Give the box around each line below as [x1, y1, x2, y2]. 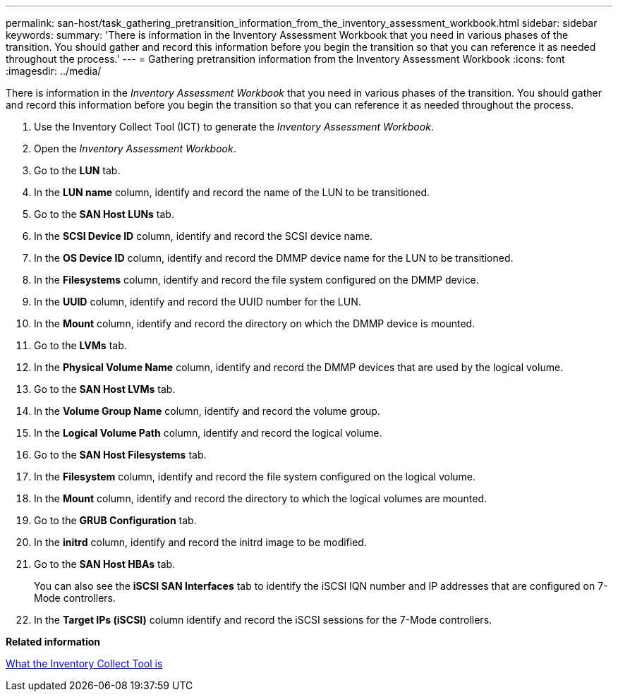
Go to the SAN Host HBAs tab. [34, 558, 176, 570]
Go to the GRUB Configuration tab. [34, 514, 197, 526]
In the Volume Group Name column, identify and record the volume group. [34, 405, 380, 417]
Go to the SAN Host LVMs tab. [34, 383, 176, 395]
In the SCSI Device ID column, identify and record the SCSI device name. [34, 230, 373, 242]
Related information [6, 636, 101, 648]
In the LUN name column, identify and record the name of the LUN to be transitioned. [34, 186, 430, 198]
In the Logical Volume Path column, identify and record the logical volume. [34, 427, 382, 439]
